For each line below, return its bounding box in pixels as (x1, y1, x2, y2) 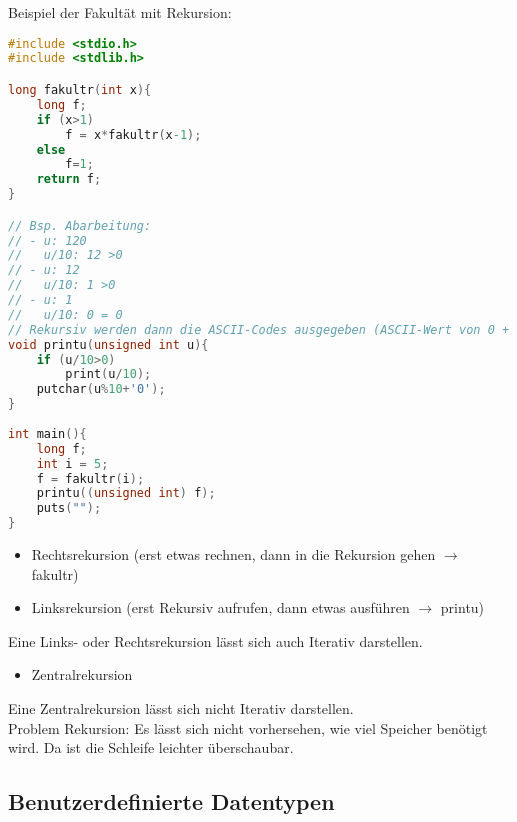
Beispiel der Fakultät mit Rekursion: (8, 2, 232, 22)
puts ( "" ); (36, 501, 102, 516)
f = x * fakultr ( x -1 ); (65, 127, 202, 142)
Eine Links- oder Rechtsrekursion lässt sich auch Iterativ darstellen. (8, 630, 423, 651)
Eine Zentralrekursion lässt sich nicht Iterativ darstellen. (8, 698, 354, 718)
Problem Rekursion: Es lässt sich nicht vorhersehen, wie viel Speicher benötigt (8, 717, 488, 738)
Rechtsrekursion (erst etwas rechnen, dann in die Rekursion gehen (31, 544, 436, 565)
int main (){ (8, 426, 87, 441)
